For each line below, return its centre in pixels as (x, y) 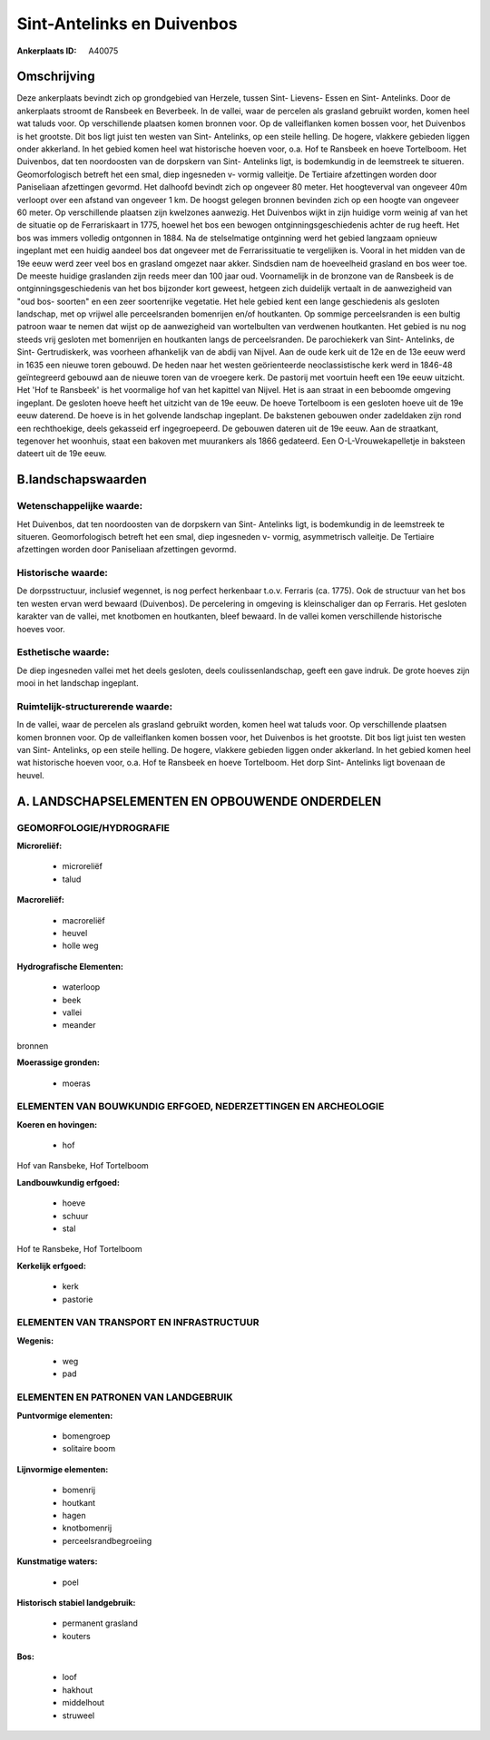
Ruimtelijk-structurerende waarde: (94, 706)
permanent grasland (100, 1623)
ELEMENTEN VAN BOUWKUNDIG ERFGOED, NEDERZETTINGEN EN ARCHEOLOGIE (201, 1107)
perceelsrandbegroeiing (107, 1540)
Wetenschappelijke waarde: (80, 506)
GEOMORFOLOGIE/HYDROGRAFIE (93, 827)
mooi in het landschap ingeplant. (78, 683)
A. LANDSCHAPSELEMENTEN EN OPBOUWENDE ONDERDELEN (199, 802)
